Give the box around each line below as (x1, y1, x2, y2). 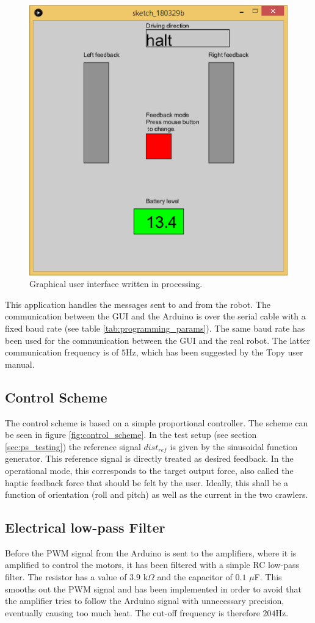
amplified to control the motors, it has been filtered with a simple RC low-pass (5, 558, 300, 571)
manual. (5, 357, 35, 370)
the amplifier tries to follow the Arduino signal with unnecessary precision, (5, 594, 284, 607)
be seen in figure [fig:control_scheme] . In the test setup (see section (5, 428, 257, 441)
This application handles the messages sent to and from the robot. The (5, 297, 270, 310)
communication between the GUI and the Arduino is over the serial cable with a (5, 310, 306, 322)
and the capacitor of (157, 570, 233, 583)
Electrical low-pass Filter (5, 518, 165, 537)
